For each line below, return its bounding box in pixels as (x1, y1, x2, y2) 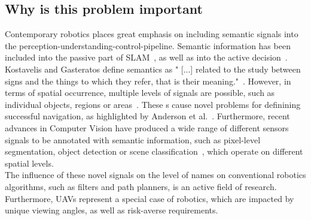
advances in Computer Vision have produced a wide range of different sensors (5, 121, 289, 134)
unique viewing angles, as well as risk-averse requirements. (5, 204, 218, 216)
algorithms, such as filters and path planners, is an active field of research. (5, 180, 277, 192)
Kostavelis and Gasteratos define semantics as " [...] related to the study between (5, 62, 301, 75)
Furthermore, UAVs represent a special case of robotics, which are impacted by (5, 192, 294, 204)
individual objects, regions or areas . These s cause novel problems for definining (5, 98, 301, 110)
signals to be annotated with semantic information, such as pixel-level (5, 133, 261, 146)
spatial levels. (5, 156, 54, 169)
